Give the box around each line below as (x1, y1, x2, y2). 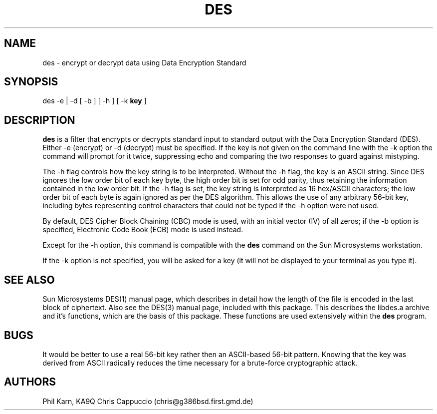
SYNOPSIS (4, 75, 58, 88)
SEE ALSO (4, 273, 55, 286)
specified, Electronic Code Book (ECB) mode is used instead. (42, 225, 243, 234)
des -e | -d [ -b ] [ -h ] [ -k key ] (42, 96, 147, 105)
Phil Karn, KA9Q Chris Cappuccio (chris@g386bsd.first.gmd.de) (42, 397, 253, 406)
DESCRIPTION (4, 113, 75, 126)
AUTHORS (4, 376, 56, 389)
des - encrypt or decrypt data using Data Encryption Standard (42, 58, 246, 67)
